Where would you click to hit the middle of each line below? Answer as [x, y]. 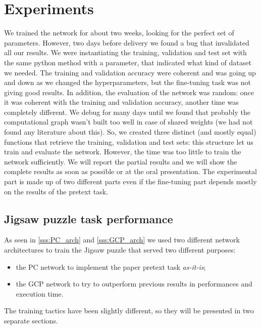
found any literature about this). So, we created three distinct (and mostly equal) [130, 132]
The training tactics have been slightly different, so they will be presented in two [129, 311]
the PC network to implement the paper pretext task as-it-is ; [111, 266]
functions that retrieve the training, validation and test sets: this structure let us [129, 141]
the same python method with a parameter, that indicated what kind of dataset [128, 62]
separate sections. [31, 320]
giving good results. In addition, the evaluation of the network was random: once [129, 92]
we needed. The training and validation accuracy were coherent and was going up [130, 72]
